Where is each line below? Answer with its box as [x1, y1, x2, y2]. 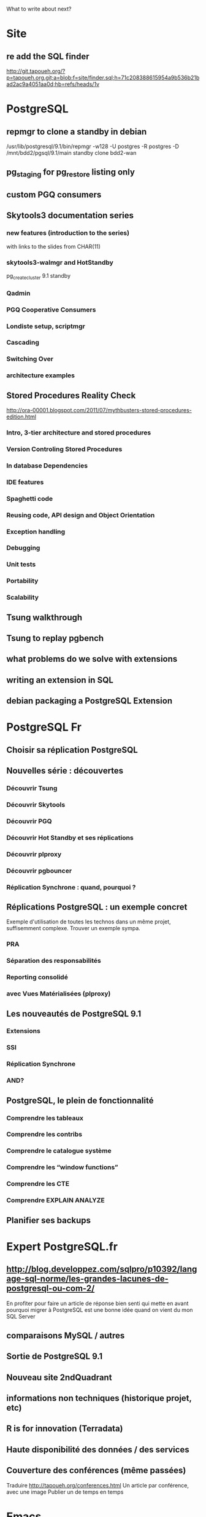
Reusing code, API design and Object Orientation [6, 511, 155, 519]
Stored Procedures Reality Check [6, 390, 136, 401]
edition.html [6, 413, 37, 420]
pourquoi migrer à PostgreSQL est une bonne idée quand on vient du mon [6, 1306, 193, 1314]
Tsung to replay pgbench [6, 633, 104, 644]
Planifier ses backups [6, 1215, 91, 1225]
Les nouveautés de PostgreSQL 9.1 [6, 1008, 142, 1019]
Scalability [6, 593, 39, 602]
